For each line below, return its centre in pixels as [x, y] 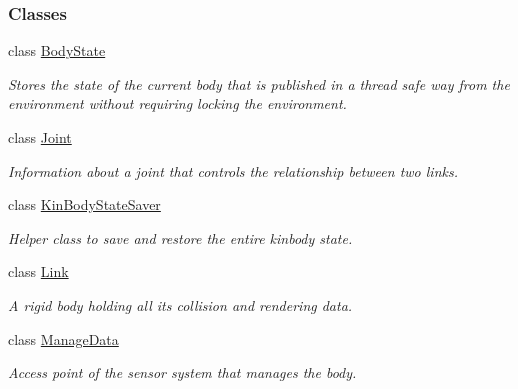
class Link [38, 271]
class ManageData [63, 338]
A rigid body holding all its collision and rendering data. [180, 304]
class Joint [40, 137]
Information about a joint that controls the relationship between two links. [233, 170]
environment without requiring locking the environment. [177, 103]
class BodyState [57, 50]
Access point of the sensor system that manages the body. [182, 372]
